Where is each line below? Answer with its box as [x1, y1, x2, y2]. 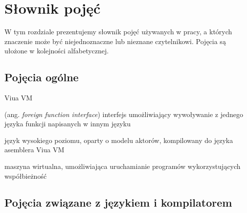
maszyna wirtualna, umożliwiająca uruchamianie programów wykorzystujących [4, 161, 241, 171]
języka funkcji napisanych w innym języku [4, 118, 131, 129]
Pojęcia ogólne [4, 70, 79, 85]
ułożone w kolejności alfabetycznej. [4, 46, 109, 56]
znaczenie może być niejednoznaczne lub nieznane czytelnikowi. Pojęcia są [4, 36, 226, 46]
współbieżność [4, 170, 47, 181]
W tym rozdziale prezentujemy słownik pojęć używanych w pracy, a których [4, 26, 232, 37]
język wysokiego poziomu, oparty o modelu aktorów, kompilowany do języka [4, 135, 233, 145]
